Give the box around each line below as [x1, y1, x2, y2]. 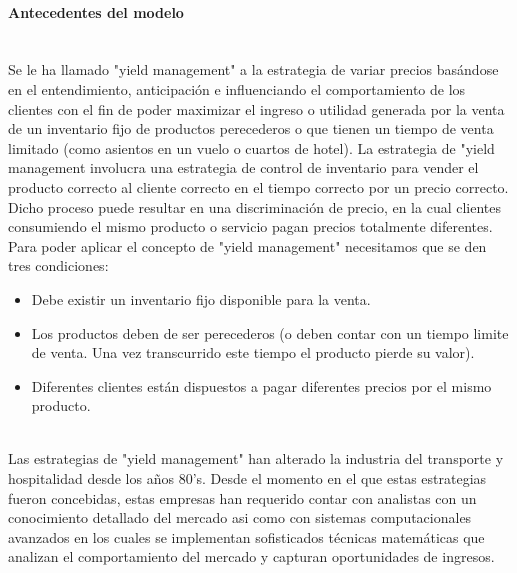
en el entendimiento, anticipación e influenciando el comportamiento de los [8, 78, 466, 99]
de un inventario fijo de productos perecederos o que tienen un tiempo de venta [8, 118, 494, 139]
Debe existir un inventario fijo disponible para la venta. [31, 288, 371, 309]
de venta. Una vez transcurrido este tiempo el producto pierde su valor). [31, 342, 475, 363]
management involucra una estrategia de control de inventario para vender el [8, 157, 479, 178]
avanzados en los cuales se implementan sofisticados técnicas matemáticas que [8, 526, 485, 547]
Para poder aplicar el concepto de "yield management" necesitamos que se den [8, 235, 487, 256]
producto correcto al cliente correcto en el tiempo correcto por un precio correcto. [8, 176, 509, 197]
